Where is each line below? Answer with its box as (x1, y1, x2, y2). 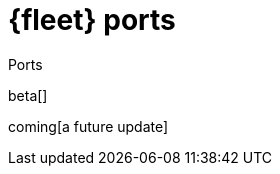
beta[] (8, 86, 48, 104)
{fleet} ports (8, 3, 176, 37)
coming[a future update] (8, 117, 169, 135)
